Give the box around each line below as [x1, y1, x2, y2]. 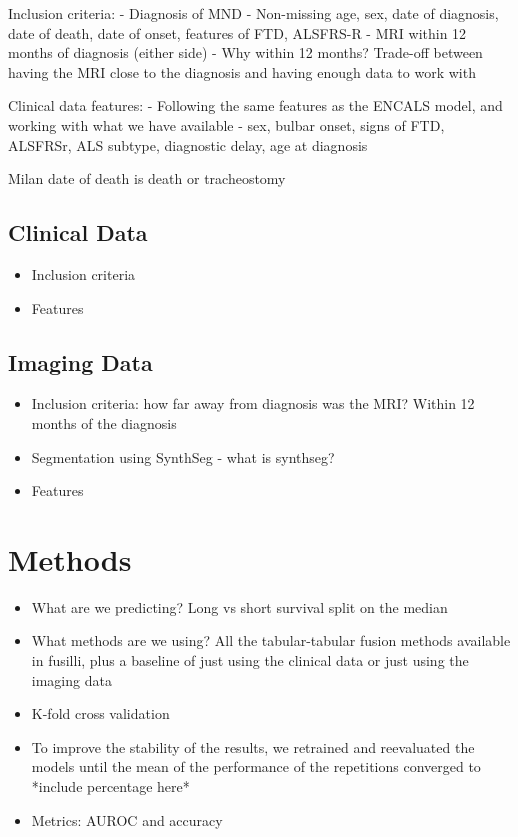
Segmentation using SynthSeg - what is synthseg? [31, 446, 335, 467]
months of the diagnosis [31, 412, 177, 433]
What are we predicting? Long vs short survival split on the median [31, 596, 448, 617]
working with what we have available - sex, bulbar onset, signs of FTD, [8, 114, 445, 135]
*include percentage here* [31, 776, 190, 796]
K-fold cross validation [31, 703, 170, 724]
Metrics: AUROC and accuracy [31, 809, 223, 830]
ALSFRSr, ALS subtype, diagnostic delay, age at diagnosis [8, 134, 368, 155]
